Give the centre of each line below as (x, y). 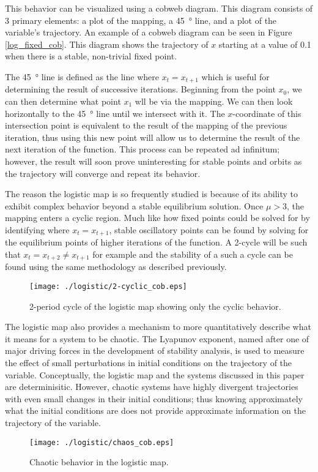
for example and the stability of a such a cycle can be (193, 254)
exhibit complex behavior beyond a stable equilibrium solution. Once (134, 205)
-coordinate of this (267, 113)
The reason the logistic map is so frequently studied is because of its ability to (151, 194)
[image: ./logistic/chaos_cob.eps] (102, 442)
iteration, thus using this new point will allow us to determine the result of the (153, 137)
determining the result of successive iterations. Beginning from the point (140, 89)
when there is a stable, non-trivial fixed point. (91, 56)
